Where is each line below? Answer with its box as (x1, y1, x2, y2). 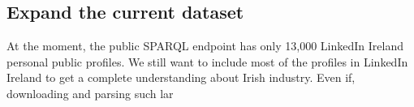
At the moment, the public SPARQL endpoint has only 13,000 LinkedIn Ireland (6, 37, 403, 54)
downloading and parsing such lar (6, 84, 174, 101)
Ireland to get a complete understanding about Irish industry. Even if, (6, 69, 356, 86)
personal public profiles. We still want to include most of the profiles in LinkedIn (6, 53, 408, 70)
